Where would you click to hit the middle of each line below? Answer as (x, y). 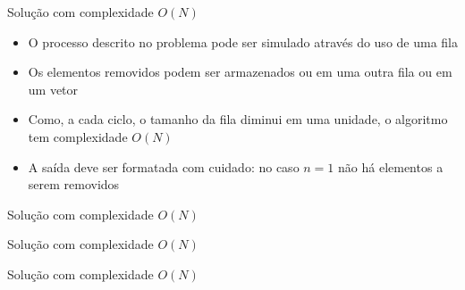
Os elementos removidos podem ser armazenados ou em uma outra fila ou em (240, 72)
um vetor (53, 89)
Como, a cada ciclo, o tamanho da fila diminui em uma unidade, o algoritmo (238, 119)
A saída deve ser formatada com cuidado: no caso (164, 166)
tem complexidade (78, 136)
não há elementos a (391, 166)
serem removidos (74, 184)
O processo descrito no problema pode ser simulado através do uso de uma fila (243, 41)
